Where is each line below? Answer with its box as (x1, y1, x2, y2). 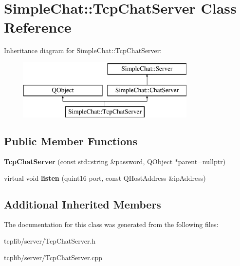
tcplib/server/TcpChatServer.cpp (4, 252, 103, 262)
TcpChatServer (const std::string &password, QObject (4, 156, 173, 167)
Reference (4, 17, 72, 37)
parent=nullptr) (178, 156, 226, 167)
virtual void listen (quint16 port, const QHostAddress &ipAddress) (4, 172, 206, 183)
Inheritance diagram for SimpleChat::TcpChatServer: (4, 45, 162, 56)
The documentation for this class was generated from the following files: (4, 219, 219, 229)
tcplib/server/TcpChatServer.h (4, 236, 96, 246)
